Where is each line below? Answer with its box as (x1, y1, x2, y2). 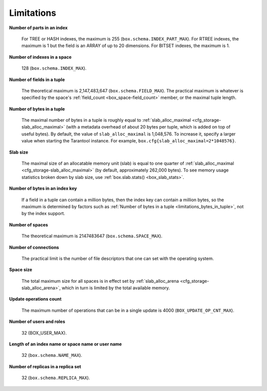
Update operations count (9, 296, 62, 302)
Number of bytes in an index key (9, 185, 77, 191)
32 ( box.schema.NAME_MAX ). (21, 352, 83, 358)
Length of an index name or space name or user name (9, 341, 122, 347)
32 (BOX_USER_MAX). (21, 330, 67, 336)
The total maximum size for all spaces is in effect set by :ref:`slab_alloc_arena (21, 278, 179, 284)
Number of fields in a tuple (9, 77, 65, 83)
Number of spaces (9, 221, 48, 227)
